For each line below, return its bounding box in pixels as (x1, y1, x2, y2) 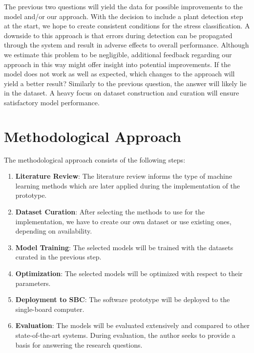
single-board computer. (15, 304, 85, 314)
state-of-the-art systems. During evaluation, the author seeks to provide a (15, 329, 235, 340)
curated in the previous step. (15, 252, 102, 262)
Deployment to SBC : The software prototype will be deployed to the (15, 294, 230, 305)
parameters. (15, 278, 51, 288)
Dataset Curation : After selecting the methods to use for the (15, 207, 205, 217)
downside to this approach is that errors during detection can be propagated (4, 30, 233, 40)
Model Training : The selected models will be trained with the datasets (15, 242, 233, 252)
